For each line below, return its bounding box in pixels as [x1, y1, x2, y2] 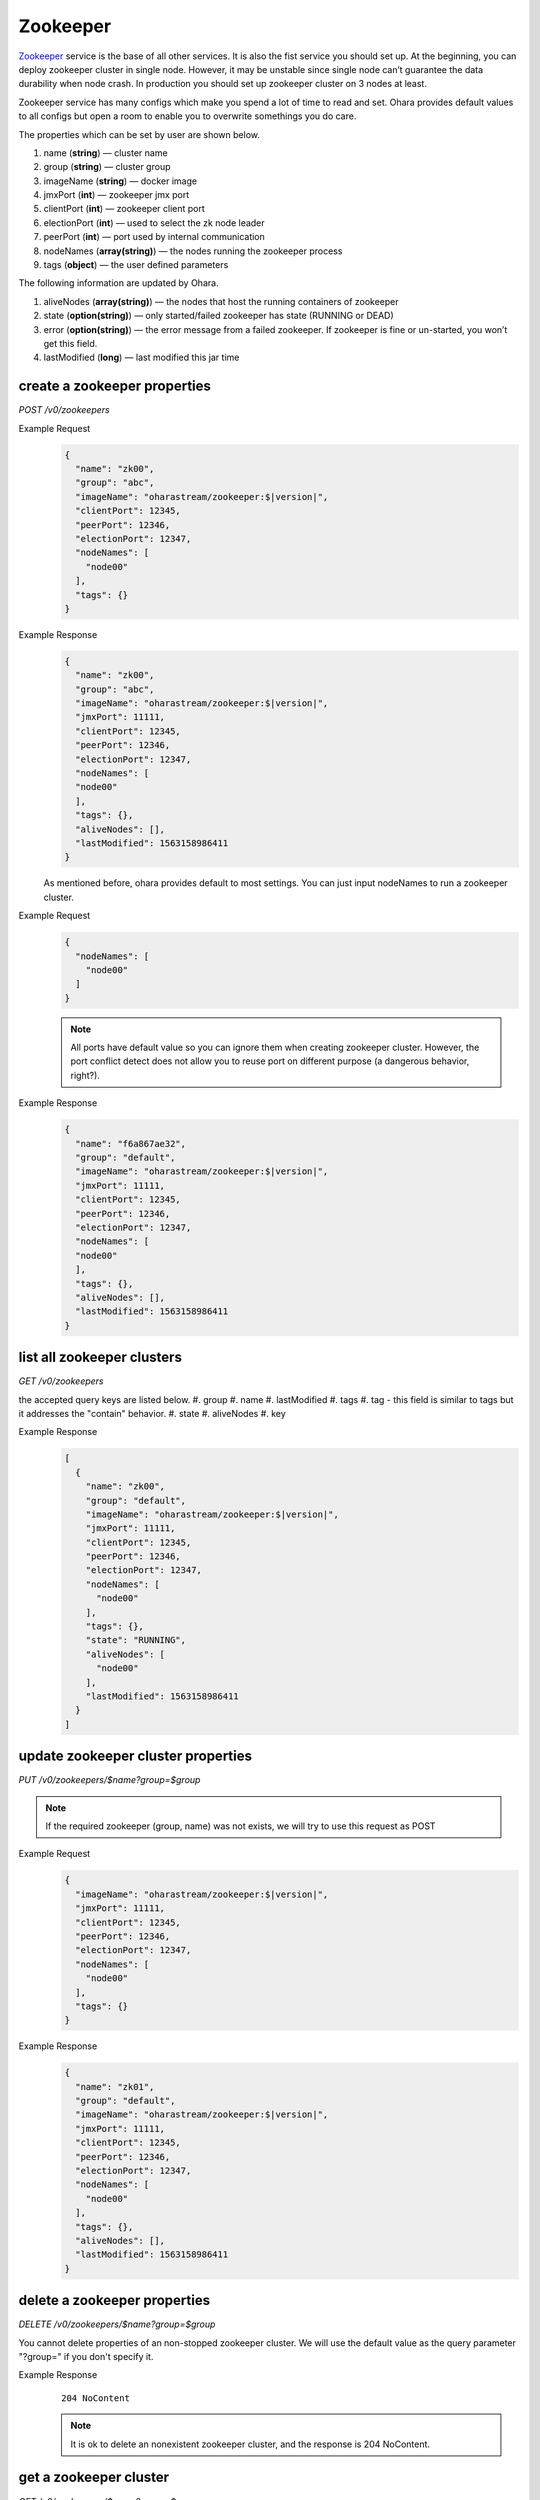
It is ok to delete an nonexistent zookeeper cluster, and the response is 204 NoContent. [70, 2438, 430, 2450]
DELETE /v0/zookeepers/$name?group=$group [18, 2318, 216, 2330]
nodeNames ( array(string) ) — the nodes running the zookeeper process [43, 245, 343, 257]
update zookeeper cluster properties [18, 1748, 252, 1765]
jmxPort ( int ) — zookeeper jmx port [43, 189, 190, 201]
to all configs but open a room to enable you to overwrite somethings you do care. [18, 110, 357, 122]
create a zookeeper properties [18, 378, 212, 395]
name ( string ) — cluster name [43, 146, 169, 159]
